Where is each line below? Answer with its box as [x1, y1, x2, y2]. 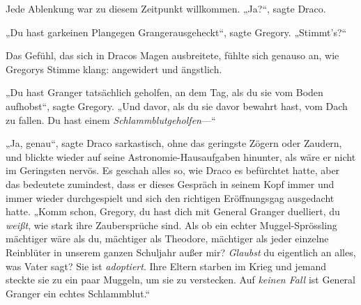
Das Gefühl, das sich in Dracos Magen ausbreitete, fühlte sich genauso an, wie [6, 48, 339, 63]
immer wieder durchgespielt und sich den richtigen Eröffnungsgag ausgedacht [6, 190, 335, 205]
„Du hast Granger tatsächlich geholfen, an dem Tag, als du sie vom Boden [6, 85, 323, 100]
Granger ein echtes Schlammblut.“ [6, 286, 151, 300]
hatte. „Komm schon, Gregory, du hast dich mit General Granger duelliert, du [6, 204, 340, 219]
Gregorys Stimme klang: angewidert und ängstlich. [6, 61, 222, 76]
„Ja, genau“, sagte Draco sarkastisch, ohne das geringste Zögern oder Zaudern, [6, 136, 342, 150]
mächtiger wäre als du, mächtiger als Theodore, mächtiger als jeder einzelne [6, 231, 329, 246]
